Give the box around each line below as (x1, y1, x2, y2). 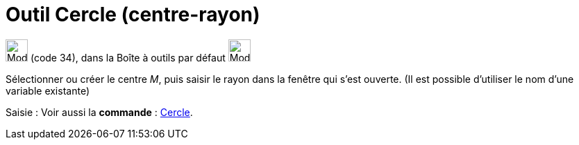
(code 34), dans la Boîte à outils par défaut (30, 51, 226, 64)
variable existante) (6, 84, 90, 97)
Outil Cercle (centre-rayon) (6, 3, 260, 26)
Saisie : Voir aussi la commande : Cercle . (6, 106, 193, 118)
